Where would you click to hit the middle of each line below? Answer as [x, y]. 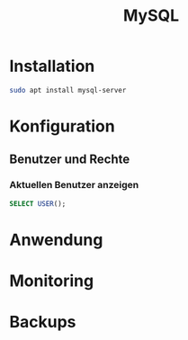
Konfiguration [62, 126]
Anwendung [56, 240]
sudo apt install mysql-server [68, 90]
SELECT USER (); [38, 203]
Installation [52, 66]
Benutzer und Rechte [70, 160]
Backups [43, 322]
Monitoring [52, 281]
